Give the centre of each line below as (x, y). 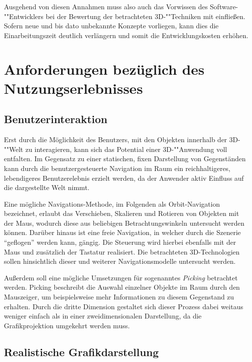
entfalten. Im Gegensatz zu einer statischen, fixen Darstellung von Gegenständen (125, 159)
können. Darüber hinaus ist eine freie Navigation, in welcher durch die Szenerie (122, 232)
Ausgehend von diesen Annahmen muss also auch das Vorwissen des (106, 6)
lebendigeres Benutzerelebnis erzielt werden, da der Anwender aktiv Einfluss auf (124, 178)
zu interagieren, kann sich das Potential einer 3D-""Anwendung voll (126, 149)
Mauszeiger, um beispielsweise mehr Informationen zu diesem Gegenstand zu (119, 297)
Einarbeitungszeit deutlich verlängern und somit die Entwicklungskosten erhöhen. (126, 35)
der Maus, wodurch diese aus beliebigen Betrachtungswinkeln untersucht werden (124, 223)
